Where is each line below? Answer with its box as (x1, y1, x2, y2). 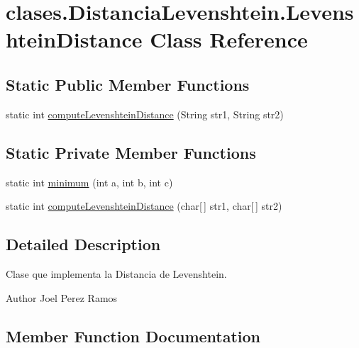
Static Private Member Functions (6, 141, 256, 163)
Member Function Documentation (6, 325, 261, 347)
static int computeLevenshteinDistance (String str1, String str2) (6, 106, 284, 121)
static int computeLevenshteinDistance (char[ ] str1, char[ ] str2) (6, 198, 282, 213)
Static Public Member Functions (6, 73, 250, 95)
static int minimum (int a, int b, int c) (6, 174, 173, 189)
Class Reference (150, 25, 308, 54)
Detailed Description (6, 233, 161, 255)
